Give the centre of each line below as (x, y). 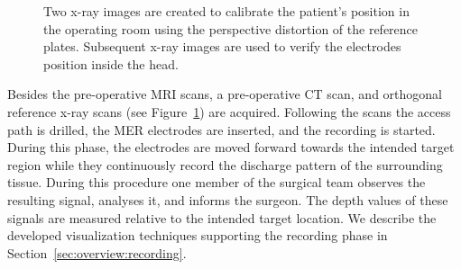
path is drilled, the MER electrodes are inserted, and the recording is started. (221, 129)
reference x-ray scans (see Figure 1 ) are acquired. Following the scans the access (229, 111)
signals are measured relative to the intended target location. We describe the (222, 217)
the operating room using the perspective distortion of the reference (231, 28)
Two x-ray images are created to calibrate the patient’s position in (226, 11)
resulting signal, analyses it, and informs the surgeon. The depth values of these (228, 199)
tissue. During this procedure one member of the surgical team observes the (217, 182)
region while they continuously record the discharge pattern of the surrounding (225, 164)
